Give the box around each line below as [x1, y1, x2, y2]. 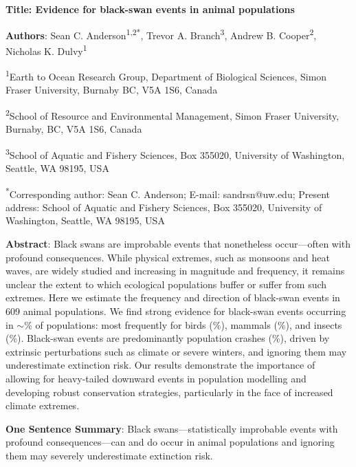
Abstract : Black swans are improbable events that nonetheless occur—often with [5, 237, 351, 251]
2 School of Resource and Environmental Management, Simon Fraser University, [5, 106, 340, 122]
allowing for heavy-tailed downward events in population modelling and [5, 371, 307, 385]
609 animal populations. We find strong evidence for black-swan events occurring [5, 304, 346, 318]
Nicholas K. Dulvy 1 [5, 41, 87, 58]
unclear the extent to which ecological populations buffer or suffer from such [5, 276, 327, 291]
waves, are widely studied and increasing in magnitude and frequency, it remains [5, 263, 345, 278]
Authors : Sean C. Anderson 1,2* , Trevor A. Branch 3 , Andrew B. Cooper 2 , [5, 25, 317, 42]
